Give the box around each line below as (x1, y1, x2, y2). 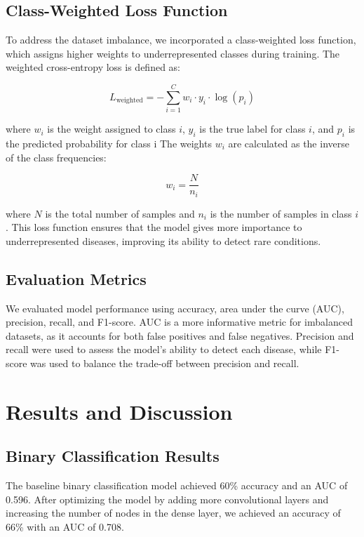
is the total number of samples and (45, 206, 195, 220)
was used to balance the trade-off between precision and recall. (30, 355, 299, 370)
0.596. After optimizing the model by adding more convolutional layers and (6, 491, 329, 506)
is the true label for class (199, 121, 306, 136)
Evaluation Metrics (6, 267, 147, 289)
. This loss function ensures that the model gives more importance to (6, 220, 302, 234)
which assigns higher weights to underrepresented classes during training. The (6, 46, 340, 60)
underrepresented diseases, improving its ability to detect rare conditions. (6, 233, 321, 248)
